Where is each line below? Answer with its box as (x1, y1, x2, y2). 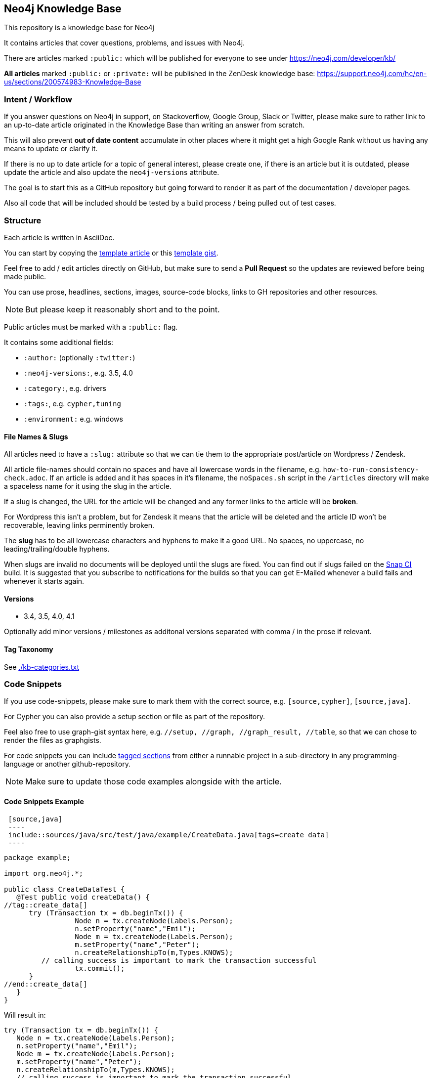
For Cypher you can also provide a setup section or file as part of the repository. (4, 712, 265, 721)
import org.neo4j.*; (4, 869, 84, 877)
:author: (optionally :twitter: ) (24, 353, 135, 362)
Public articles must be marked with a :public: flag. (4, 322, 178, 331)
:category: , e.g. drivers (24, 384, 106, 392)
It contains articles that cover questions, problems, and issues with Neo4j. (4, 39, 245, 47)
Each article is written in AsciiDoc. (4, 233, 115, 242)
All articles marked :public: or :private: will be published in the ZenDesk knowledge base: (4, 69, 315, 78)
